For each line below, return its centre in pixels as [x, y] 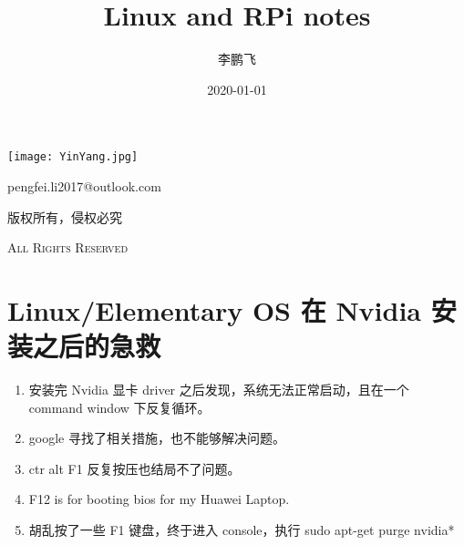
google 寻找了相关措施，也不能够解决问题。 [157, 438]
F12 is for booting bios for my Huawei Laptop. [159, 499]
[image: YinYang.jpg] [73, 157]
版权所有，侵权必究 [65, 216]
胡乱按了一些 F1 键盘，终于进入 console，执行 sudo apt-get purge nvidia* [242, 530]
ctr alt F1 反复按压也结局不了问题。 [134, 468]
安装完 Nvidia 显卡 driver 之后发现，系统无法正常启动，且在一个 [219, 390]
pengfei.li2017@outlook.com [84, 185]
